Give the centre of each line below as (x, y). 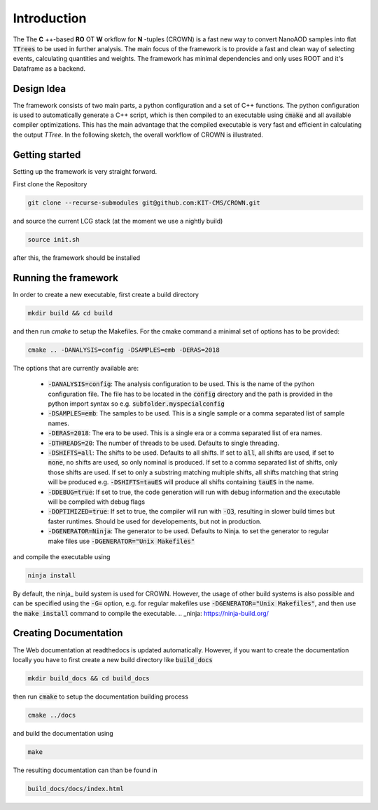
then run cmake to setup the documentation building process (101, 696)
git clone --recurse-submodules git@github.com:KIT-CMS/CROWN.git (144, 203)
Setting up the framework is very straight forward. (85, 171)
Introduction (50, 18)
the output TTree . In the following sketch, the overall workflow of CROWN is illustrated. (138, 135)
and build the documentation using (63, 733)
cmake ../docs (52, 715)
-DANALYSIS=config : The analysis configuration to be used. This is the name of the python (181, 384)
